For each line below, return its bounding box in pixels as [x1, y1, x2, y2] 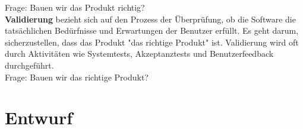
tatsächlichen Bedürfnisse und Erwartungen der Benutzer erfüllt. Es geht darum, [5, 24, 299, 37]
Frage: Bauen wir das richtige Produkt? [5, 70, 149, 83]
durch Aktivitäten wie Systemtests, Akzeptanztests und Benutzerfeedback [5, 47, 274, 60]
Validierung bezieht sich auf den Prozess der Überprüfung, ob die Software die [5, 12, 296, 25]
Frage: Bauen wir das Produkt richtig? [5, 1, 145, 13]
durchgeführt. [5, 59, 54, 71]
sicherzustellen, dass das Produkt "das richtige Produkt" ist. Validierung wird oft [5, 36, 299, 48]
